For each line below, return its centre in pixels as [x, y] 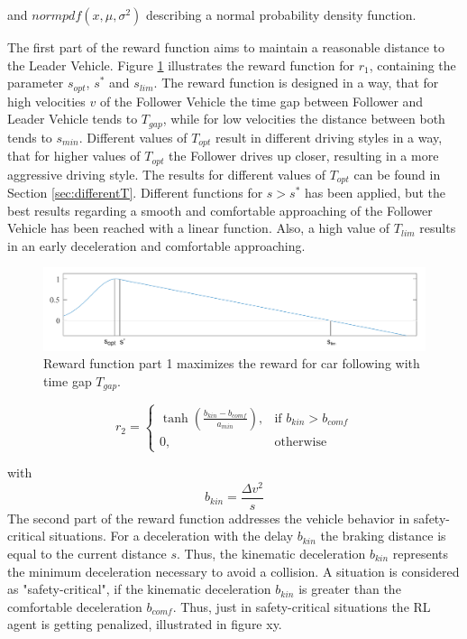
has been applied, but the [375, 193]
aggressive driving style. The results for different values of [166, 174]
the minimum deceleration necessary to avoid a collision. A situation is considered [233, 571]
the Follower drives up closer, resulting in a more [304, 156]
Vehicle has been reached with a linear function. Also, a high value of [199, 228]
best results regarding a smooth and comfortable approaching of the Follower [220, 210]
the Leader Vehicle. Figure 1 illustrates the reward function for [181, 65]
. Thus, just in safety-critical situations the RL [302, 606]
